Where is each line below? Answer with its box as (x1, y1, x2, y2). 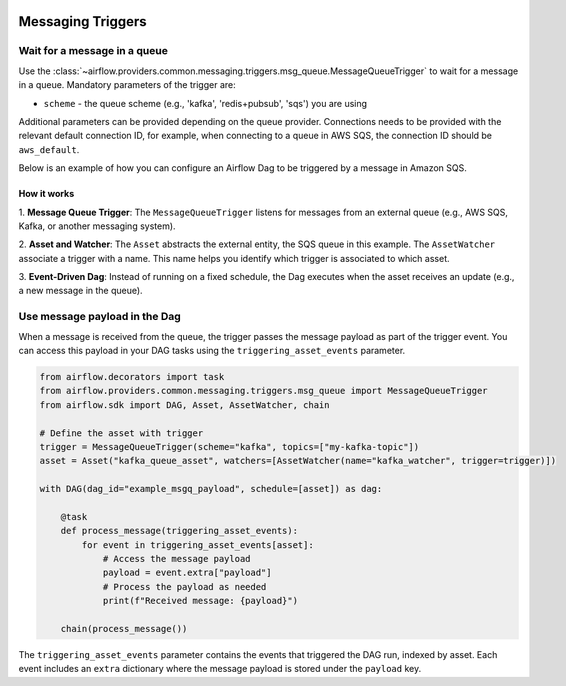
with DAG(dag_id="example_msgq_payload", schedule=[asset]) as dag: (39, 483, 383, 495)
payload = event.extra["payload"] (102, 567, 272, 579)
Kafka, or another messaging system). (18, 220, 176, 232)
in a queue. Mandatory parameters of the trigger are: (18, 79, 236, 91)
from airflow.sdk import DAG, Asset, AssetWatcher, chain (39, 399, 330, 410)
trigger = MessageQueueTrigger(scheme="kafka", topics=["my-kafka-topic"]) (39, 441, 420, 452)
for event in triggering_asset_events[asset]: (81, 539, 314, 550)
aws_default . (18, 143, 80, 155)
